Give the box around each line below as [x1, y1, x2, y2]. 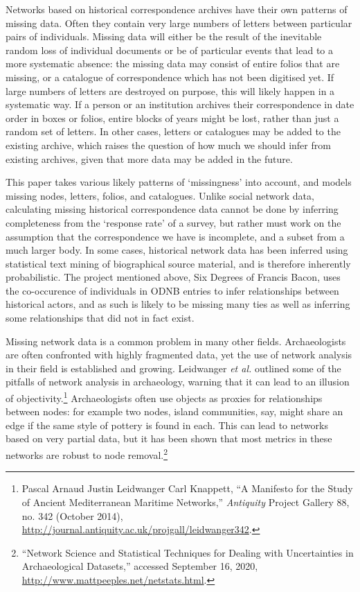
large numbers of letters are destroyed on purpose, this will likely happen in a [6, 83, 335, 98]
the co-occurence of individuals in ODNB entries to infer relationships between [6, 283, 339, 297]
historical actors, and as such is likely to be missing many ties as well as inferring [6, 297, 350, 311]
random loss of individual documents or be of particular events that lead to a [6, 42, 333, 57]
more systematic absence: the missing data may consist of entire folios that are [6, 56, 340, 71]
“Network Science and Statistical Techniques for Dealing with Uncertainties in [21, 545, 354, 559]
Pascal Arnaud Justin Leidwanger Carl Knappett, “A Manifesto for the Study [21, 481, 353, 496]
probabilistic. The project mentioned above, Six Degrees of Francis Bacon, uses [6, 270, 341, 284]
